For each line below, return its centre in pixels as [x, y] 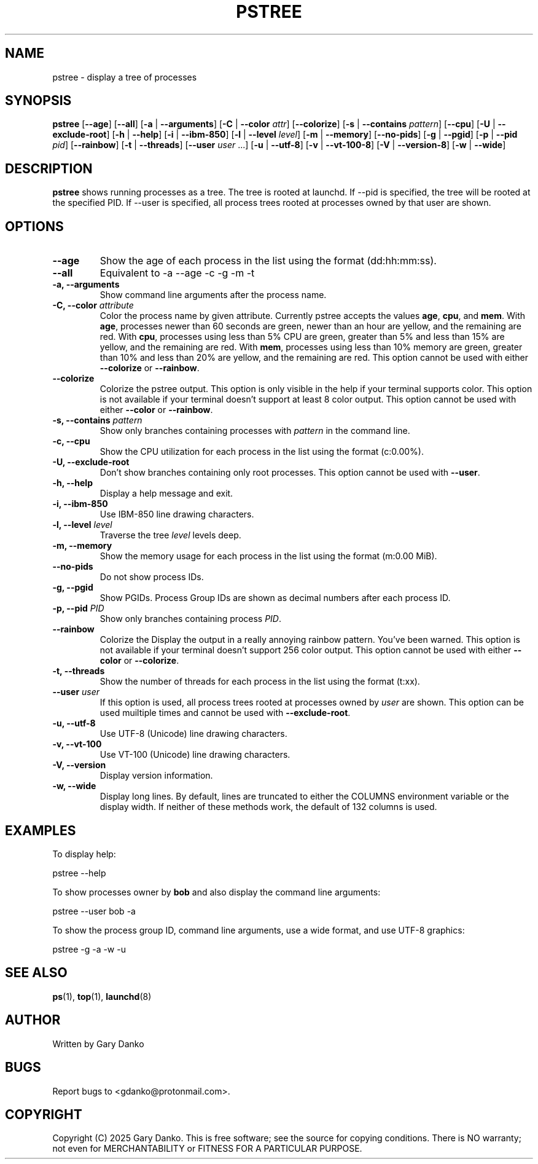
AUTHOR [33, 1020]
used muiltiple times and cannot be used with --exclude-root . [225, 713]
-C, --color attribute [93, 305]
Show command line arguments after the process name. [213, 295]
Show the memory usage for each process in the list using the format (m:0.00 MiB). [268, 556]
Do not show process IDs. [152, 577]
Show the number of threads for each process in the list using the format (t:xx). [260, 682]
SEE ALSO [36, 973]
